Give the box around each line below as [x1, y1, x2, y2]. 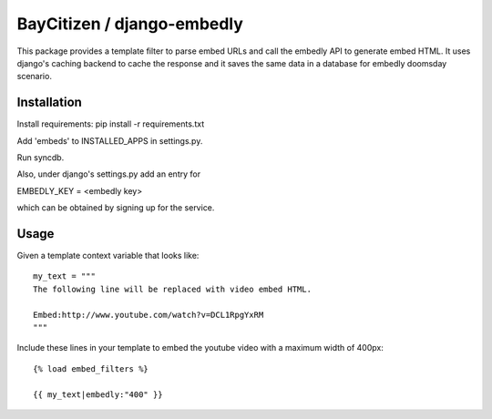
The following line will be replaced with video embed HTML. [33, 283, 312, 294]
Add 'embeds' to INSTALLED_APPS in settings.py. [16, 135, 203, 146]
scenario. [16, 71, 52, 82]
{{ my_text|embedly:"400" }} [33, 389, 163, 400]
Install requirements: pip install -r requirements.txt [16, 118, 205, 129]
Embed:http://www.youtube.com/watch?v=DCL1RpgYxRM [33, 310, 264, 320]
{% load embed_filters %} [33, 363, 149, 373]
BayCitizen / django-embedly [16, 14, 243, 34]
